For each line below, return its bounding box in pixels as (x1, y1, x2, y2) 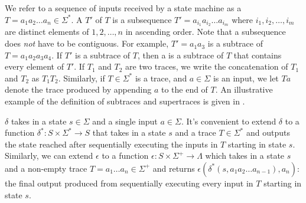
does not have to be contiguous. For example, (5, 37, 169, 50)
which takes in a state (205, 149, 285, 162)
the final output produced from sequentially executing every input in (5, 176, 253, 189)
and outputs (246, 126, 290, 139)
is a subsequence (112, 13, 172, 25)
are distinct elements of (5, 25, 89, 38)
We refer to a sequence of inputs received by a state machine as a (5, 2, 242, 14)
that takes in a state (92, 126, 166, 139)
